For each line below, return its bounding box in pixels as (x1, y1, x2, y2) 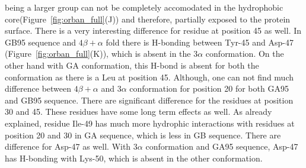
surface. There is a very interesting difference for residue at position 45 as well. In (5, 24, 302, 37)
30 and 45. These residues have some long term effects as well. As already (5, 105, 272, 118)
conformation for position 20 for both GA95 (129, 82, 289, 95)
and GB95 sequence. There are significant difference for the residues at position (5, 93, 294, 106)
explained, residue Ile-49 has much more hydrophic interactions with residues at (5, 117, 295, 129)
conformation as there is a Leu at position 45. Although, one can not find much (5, 70, 294, 83)
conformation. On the (205, 47, 284, 60)
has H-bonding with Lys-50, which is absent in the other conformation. (5, 151, 263, 164)
